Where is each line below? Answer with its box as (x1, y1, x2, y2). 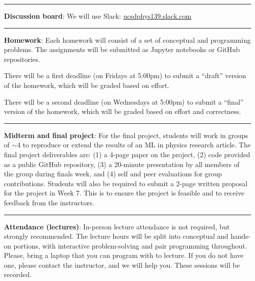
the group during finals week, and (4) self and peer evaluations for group (4, 169, 222, 179)
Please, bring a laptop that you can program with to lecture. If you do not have (4, 250, 244, 260)
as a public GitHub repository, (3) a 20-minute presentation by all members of (4, 159, 240, 169)
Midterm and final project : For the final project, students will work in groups (4, 130, 248, 140)
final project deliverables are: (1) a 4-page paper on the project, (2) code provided (4, 149, 250, 159)
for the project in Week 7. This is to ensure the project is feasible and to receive (4, 188, 245, 198)
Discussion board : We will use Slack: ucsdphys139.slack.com (4, 11, 192, 21)
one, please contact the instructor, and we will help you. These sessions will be (4, 259, 240, 270)
